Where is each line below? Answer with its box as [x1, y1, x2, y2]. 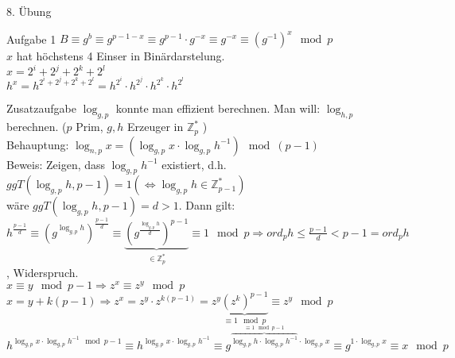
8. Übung [6, 3, 52, 19]
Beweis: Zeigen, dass [6, 156, 106, 172]
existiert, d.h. [161, 156, 227, 172]
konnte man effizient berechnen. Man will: [115, 100, 321, 117]
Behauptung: [6, 136, 69, 152]
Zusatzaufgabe [6, 100, 76, 117]
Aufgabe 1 [6, 30, 56, 47]
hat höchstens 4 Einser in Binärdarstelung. [16, 48, 225, 64]
